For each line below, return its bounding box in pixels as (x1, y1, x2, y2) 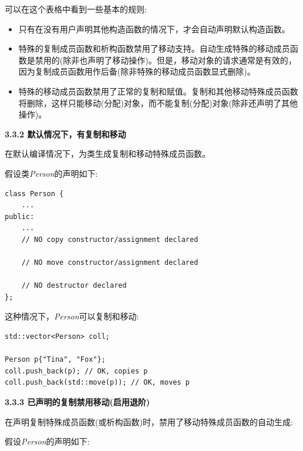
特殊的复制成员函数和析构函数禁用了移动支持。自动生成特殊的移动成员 (18, 42, 290, 55)
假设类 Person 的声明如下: (5, 167, 98, 179)
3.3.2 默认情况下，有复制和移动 (5, 127, 126, 140)
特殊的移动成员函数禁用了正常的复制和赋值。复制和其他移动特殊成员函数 (18, 85, 298, 97)
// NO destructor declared (21, 281, 127, 290)
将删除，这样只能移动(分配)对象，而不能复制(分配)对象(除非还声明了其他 (18, 96, 298, 109)
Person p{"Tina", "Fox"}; (5, 355, 106, 364)
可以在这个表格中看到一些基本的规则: (5, 3, 147, 15)
